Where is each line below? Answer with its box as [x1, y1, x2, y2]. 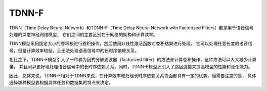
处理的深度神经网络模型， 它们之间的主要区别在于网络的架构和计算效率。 [9, 31, 158, 37]
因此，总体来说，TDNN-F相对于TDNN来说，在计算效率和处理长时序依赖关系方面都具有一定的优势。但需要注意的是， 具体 [9, 72, 257, 79]
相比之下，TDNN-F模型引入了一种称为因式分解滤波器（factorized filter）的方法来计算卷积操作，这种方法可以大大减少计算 [9, 57, 257, 63]
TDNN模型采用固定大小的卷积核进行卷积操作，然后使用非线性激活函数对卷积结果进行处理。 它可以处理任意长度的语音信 [9, 41, 253, 46]
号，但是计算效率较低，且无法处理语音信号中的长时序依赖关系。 [9, 47, 139, 53]
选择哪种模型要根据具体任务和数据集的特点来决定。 [9, 80, 113, 86]
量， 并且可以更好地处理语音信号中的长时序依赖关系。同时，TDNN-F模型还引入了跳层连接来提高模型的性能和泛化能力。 [9, 63, 253, 69]
